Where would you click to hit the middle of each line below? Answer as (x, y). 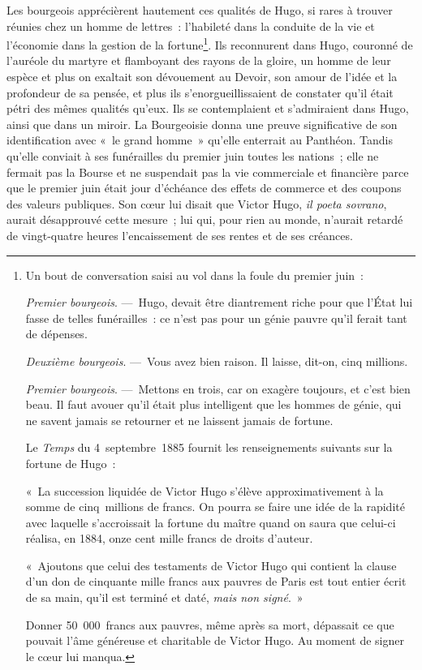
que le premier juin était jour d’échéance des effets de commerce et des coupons (204, 188)
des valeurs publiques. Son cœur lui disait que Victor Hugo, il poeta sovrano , (197, 203)
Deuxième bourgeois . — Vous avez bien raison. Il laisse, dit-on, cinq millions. (217, 361)
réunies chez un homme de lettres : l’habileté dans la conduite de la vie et (191, 26)
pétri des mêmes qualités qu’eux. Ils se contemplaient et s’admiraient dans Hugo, (208, 108)
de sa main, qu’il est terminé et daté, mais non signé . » (164, 597)
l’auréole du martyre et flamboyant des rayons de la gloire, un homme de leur (199, 60)
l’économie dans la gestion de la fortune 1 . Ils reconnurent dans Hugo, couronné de (210, 43)
